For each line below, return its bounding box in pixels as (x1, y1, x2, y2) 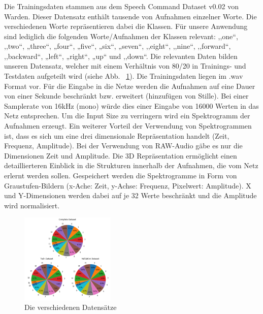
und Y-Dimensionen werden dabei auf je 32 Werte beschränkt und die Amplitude (4, 190, 257, 201)
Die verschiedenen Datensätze (24, 302, 117, 312)
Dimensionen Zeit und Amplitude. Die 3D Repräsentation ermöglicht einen (4, 150, 237, 161)
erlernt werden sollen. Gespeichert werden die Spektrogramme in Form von (4, 170, 237, 181)
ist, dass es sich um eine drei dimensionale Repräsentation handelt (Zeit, (4, 130, 229, 141)
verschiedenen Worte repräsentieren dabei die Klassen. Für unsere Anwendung (4, 21, 248, 32)
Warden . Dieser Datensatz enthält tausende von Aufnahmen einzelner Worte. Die (4, 11, 257, 21)
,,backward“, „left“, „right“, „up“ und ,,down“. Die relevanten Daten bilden (4, 50, 238, 61)
